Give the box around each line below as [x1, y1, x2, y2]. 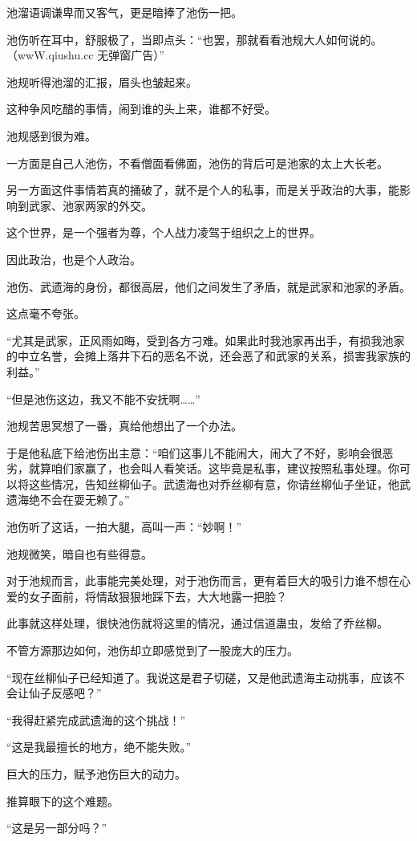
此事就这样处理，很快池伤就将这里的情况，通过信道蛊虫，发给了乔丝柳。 [6, 615, 388, 632]
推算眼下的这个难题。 [6, 792, 119, 809]
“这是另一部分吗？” [6, 819, 107, 836]
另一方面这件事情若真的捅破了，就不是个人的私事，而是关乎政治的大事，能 [6, 181, 399, 198]
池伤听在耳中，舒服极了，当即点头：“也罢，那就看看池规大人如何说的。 [6, 30, 383, 47]
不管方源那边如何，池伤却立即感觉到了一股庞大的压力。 [6, 642, 298, 659]
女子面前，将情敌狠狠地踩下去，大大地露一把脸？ [28, 587, 287, 604]
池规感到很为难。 [6, 127, 96, 144]
